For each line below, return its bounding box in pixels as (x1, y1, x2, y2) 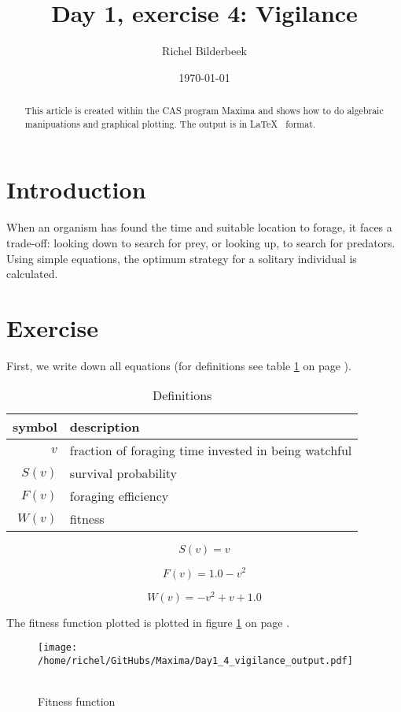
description (69, 417, 140, 436)
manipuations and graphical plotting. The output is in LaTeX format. (24, 117, 316, 130)
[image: (38, 642, 78, 654)
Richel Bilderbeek (162, 43, 247, 59)
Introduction (6, 173, 146, 206)
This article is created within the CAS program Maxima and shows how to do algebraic (24, 104, 384, 117)
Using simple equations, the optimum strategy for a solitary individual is (6, 250, 357, 266)
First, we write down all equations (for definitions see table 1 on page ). (6, 357, 351, 373)
